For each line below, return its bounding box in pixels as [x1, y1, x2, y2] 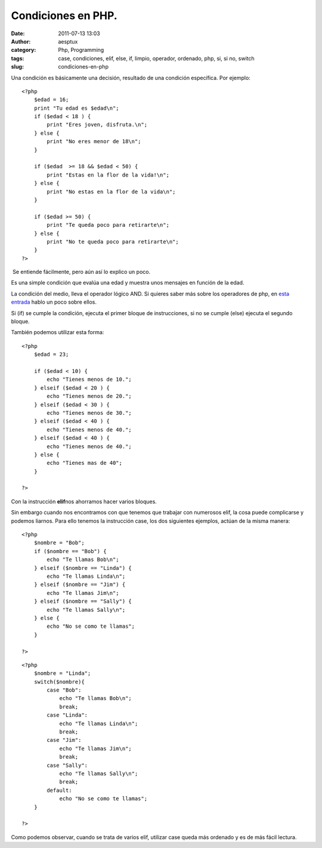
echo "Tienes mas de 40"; [47, 460, 122, 467]
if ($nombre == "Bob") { [33, 548, 107, 554]
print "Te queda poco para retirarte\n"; [47, 221, 170, 229]
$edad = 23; [33, 351, 69, 358]
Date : [11, 30, 25, 37]
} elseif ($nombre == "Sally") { [33, 598, 132, 605]
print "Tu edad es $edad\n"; [33, 104, 119, 112]
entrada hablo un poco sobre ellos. [11, 298, 97, 306]
